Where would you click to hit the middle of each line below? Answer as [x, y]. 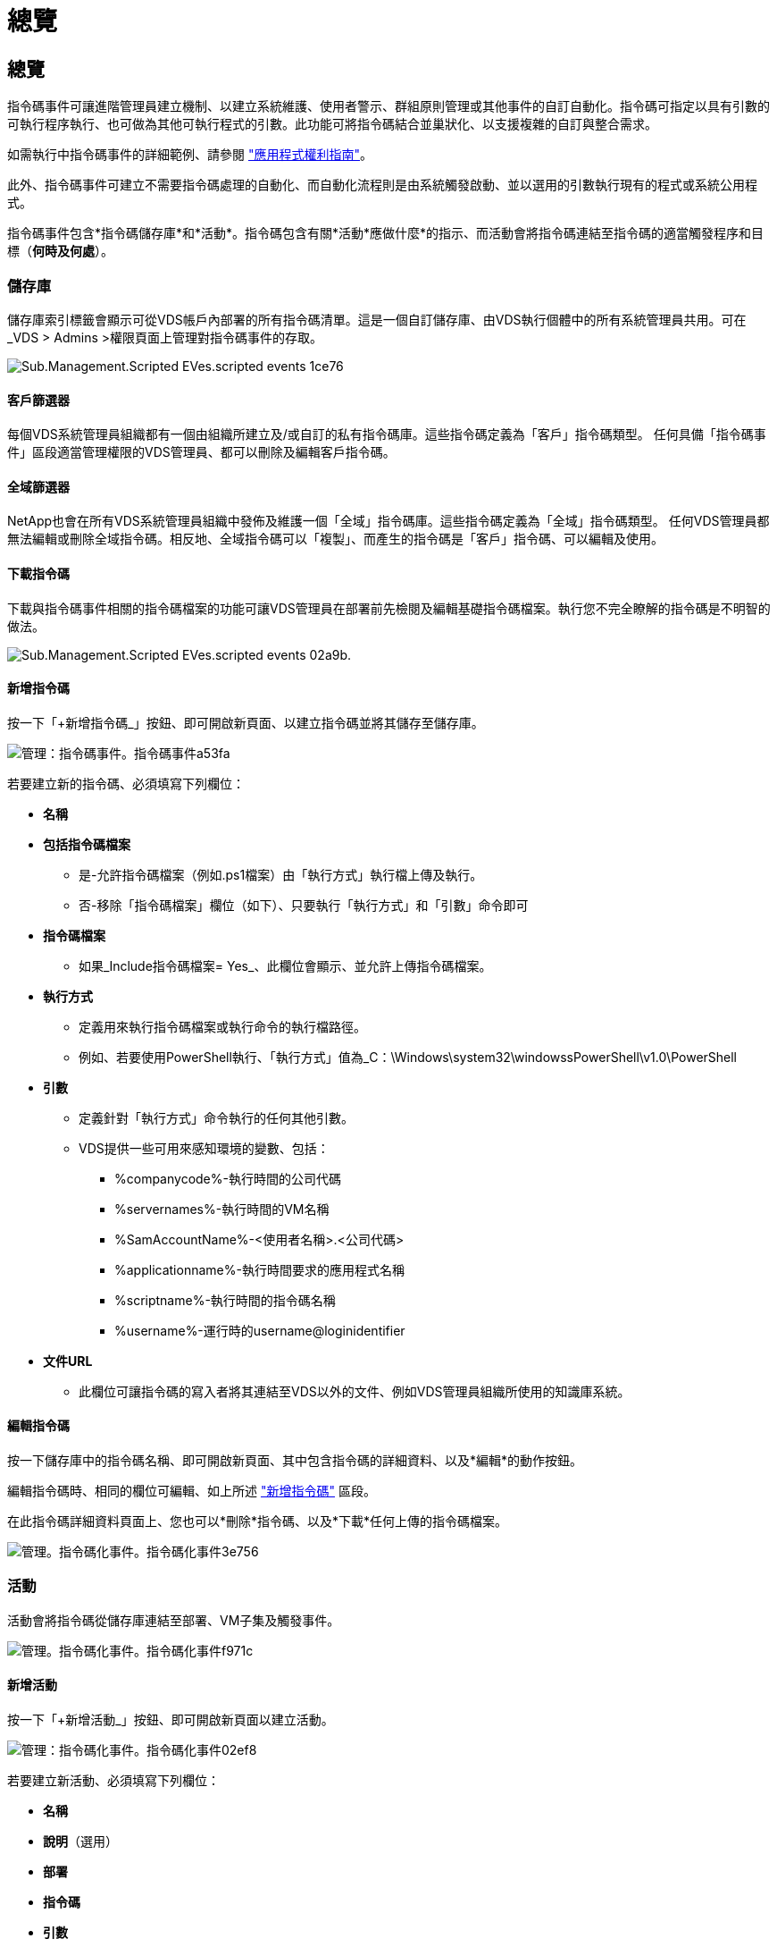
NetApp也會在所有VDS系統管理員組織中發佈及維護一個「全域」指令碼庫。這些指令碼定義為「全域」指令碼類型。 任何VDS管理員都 [388, 521]
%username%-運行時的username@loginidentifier [260, 1330]
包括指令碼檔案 [87, 844]
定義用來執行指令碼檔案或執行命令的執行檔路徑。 [222, 1026]
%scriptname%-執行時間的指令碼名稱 [225, 1300]
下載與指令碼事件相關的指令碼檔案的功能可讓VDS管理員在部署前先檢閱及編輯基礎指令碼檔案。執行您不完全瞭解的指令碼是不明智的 [389, 608]
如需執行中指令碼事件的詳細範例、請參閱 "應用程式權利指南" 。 [190, 155]
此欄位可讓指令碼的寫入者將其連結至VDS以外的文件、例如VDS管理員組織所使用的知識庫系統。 [355, 1391]
